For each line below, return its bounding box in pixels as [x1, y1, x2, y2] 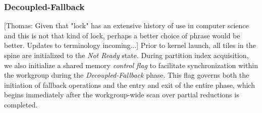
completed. [4, 99, 38, 109]
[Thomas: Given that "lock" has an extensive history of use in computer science [4, 20, 249, 31]
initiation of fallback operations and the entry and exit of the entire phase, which [4, 79, 255, 90]
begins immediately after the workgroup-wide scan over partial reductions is [4, 89, 239, 100]
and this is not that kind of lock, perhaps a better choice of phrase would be [4, 30, 240, 40]
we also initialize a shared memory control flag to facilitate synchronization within [4, 60, 258, 70]
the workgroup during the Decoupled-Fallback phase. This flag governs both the [4, 70, 249, 80]
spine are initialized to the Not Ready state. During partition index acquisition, [4, 50, 249, 60]
